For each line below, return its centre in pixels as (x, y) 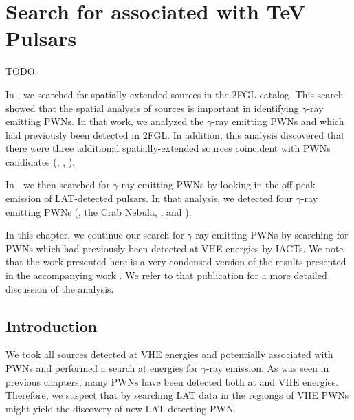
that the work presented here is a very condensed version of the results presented (176, 262)
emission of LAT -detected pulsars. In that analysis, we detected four (149, 198)
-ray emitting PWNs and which (278, 121)
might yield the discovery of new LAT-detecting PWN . (121, 408)
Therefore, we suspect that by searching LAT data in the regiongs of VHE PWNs (177, 395)
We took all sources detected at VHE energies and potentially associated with (169, 354)
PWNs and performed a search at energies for (102, 368)
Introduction (52, 325)
